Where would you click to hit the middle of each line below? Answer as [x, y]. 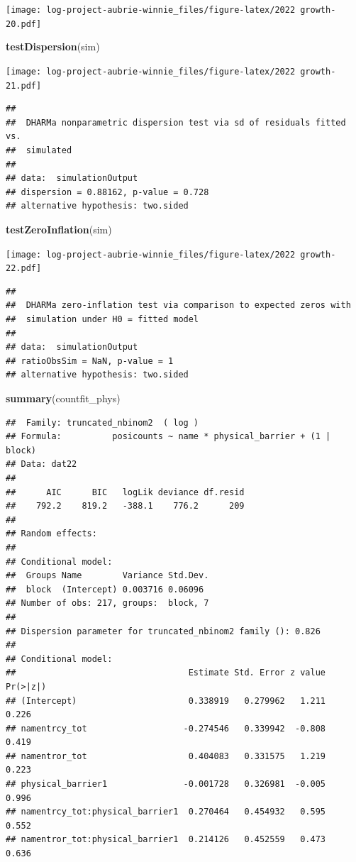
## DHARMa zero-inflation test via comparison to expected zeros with [178, 305]
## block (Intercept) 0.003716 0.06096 [105, 589]
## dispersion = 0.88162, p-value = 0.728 [107, 192]
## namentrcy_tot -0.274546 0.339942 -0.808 [166, 728]
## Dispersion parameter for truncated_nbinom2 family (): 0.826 [163, 631]
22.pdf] [24, 269]
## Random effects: [51, 534]
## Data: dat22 [41, 464]
